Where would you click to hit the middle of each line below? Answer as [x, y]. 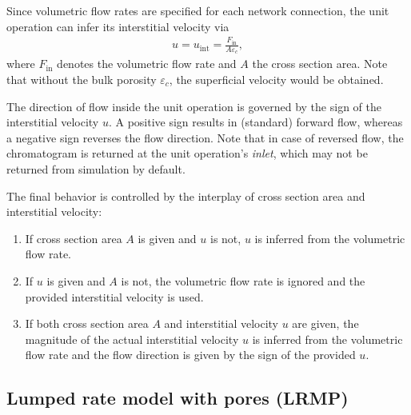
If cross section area [74, 238]
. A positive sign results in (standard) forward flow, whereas [255, 122]
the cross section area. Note [320, 64]
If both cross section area [87, 323]
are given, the [325, 323]
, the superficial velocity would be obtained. [276, 79]
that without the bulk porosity [82, 79]
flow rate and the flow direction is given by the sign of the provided [190, 355]
